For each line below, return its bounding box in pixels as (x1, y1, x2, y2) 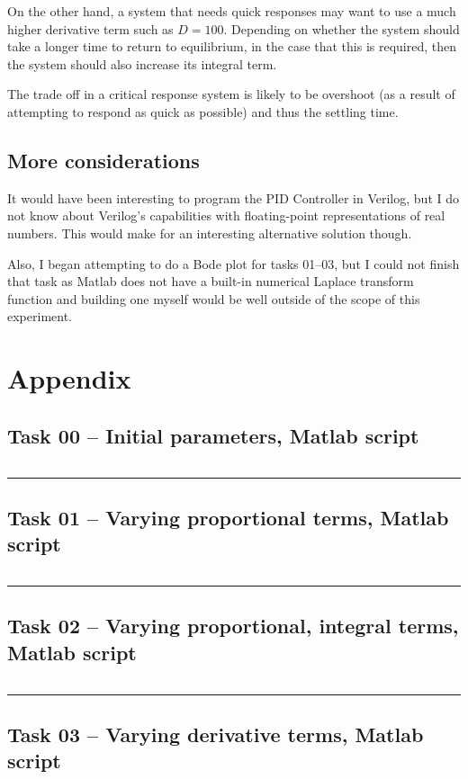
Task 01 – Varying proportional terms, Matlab (7, 503, 449, 531)
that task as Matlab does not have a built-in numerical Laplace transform (7, 272, 414, 291)
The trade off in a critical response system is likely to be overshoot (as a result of (7, 85, 455, 103)
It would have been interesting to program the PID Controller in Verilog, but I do (7, 188, 459, 207)
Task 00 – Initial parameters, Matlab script (7, 421, 419, 449)
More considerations (7, 146, 200, 174)
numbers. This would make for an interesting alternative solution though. (7, 223, 412, 242)
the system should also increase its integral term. (7, 54, 277, 73)
